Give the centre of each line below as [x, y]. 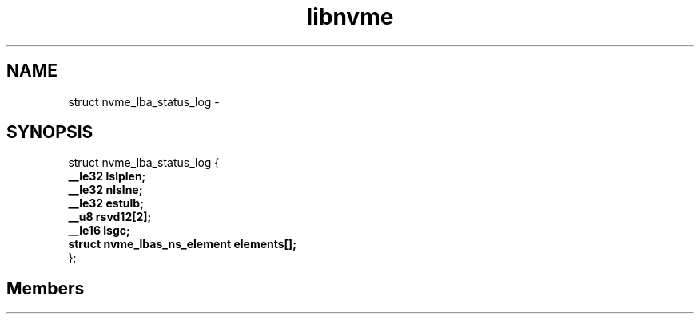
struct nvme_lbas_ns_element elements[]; [182, 244]
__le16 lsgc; [99, 231]
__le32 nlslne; [105, 190]
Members [46, 288]
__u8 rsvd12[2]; [110, 217]
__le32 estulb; [106, 203]
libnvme [350, 17]
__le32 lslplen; [107, 176]
